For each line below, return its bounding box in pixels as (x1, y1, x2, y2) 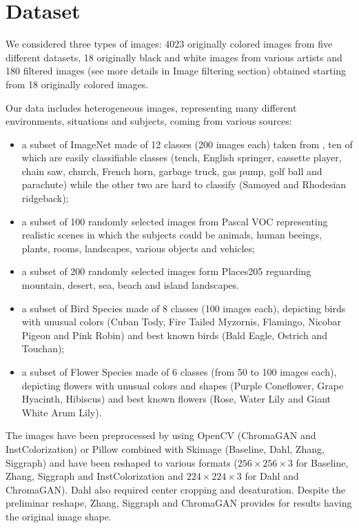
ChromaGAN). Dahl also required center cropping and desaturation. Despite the (6, 482, 346, 496)
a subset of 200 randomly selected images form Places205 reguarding (21, 264, 311, 278)
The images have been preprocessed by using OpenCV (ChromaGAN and (6, 428, 316, 443)
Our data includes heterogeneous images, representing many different (6, 100, 297, 114)
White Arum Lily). (21, 405, 102, 419)
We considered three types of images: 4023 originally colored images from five (6, 37, 333, 51)
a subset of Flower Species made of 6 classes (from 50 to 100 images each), (21, 365, 337, 378)
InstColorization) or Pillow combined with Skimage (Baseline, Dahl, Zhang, (6, 441, 325, 456)
